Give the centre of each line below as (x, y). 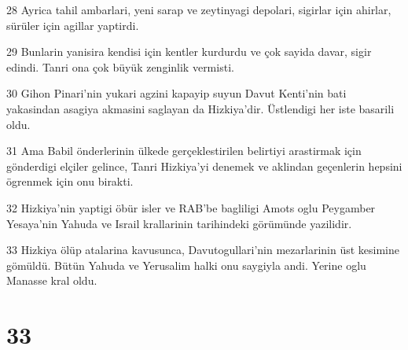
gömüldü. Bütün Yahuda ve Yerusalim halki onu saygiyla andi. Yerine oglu (186, 265)
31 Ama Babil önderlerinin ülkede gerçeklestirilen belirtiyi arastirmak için (184, 151)
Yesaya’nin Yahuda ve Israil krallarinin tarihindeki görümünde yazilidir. (179, 223)
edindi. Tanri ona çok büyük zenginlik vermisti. (120, 66)
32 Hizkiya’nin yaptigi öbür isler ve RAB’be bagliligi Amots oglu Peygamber (191, 207)
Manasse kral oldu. (52, 280)
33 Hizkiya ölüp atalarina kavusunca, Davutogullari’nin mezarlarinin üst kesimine (203, 250)
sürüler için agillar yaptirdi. (73, 25)
